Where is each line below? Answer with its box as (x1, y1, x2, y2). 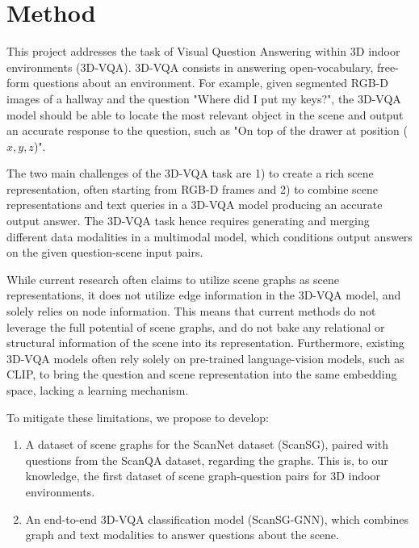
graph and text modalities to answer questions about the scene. (25, 526, 339, 543)
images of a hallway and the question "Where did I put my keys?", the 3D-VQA (6, 90, 401, 107)
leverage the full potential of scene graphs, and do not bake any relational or (6, 318, 385, 335)
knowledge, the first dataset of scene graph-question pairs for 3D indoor (25, 467, 380, 484)
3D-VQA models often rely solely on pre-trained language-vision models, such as (6, 349, 404, 366)
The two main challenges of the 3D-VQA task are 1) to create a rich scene (6, 165, 374, 182)
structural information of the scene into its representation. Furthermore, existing (6, 334, 404, 351)
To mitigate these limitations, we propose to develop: (6, 408, 269, 425)
